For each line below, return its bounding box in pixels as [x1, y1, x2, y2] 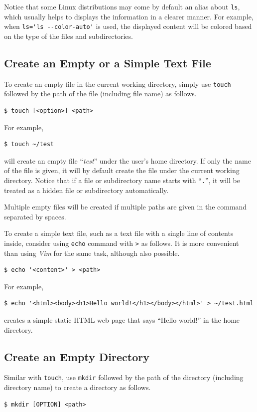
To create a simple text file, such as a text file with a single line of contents [4, 228, 234, 238]
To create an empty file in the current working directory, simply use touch [4, 78, 231, 89]
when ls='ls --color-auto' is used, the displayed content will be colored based [4, 21, 252, 31]
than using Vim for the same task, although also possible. [4, 247, 180, 258]
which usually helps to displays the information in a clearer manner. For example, [4, 11, 254, 21]
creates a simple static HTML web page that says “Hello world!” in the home [4, 314, 240, 325]
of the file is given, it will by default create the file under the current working [4, 165, 240, 176]
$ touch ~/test [4, 141, 54, 148]
